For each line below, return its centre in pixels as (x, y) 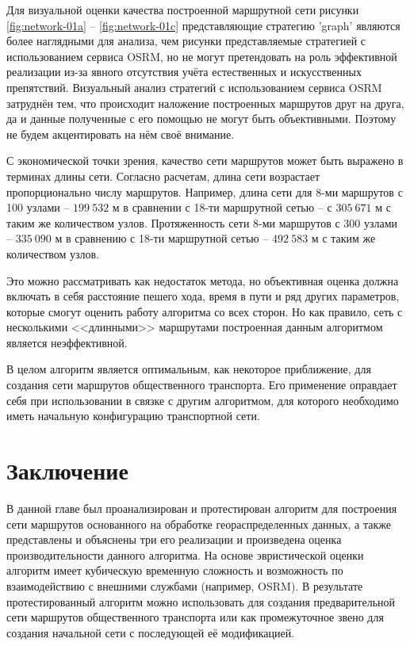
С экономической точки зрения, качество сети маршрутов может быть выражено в (205, 161)
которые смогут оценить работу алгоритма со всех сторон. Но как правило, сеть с (205, 311)
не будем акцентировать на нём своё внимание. (121, 134)
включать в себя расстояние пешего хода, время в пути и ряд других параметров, (203, 296)
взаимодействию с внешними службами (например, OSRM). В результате (185, 585)
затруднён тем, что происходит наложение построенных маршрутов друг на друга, (205, 103)
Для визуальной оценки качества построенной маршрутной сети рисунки (183, 10)
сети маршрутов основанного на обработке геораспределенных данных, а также (199, 524)
